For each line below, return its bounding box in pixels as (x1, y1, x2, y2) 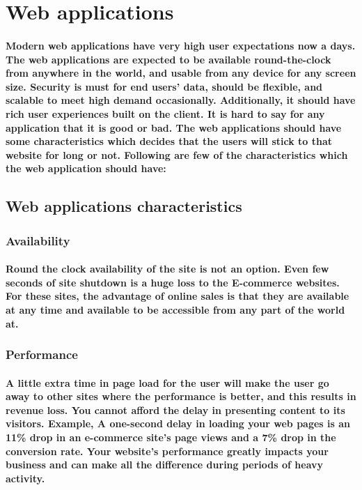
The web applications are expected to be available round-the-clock (6, 52, 331, 66)
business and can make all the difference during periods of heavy (6, 457, 324, 472)
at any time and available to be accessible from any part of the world (6, 302, 345, 316)
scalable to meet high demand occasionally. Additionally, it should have (6, 93, 356, 107)
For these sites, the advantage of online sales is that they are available (6, 289, 349, 303)
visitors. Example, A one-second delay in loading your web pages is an (6, 416, 351, 431)
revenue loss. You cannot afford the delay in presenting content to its (6, 402, 345, 417)
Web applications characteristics (6, 195, 242, 217)
